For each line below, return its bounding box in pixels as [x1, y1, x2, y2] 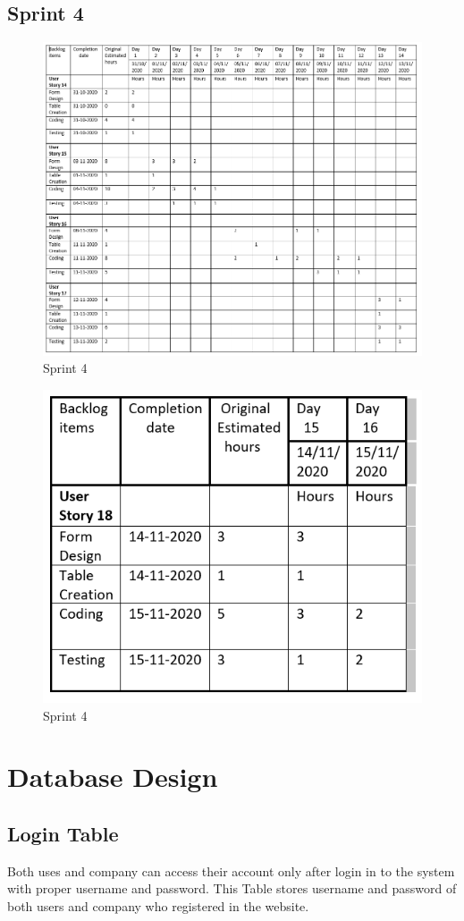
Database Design [7, 758, 218, 795]
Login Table [7, 820, 119, 848]
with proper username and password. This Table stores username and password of [7, 879, 457, 898]
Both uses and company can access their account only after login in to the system [7, 861, 455, 880]
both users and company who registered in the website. [7, 897, 309, 916]
